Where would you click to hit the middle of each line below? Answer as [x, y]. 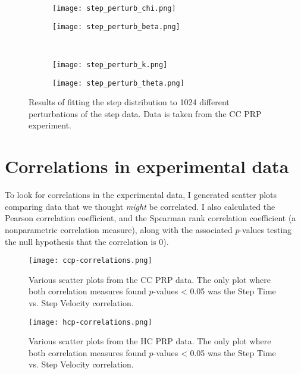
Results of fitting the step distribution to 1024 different [129, 102]
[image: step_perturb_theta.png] [118, 83]
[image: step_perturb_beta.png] [116, 26]
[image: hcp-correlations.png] [90, 322]
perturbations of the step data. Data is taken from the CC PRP [145, 113]
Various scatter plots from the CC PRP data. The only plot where [150, 279]
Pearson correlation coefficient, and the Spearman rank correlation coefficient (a [150, 218]
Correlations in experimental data [147, 166]
